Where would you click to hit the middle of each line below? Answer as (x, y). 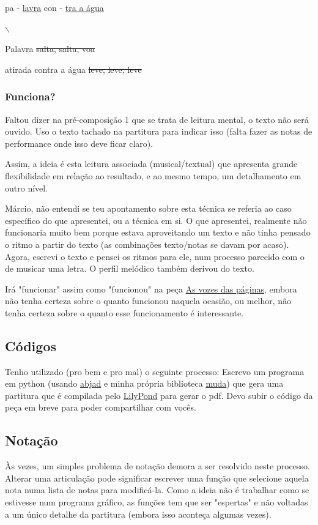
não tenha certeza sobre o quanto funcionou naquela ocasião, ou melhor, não (148, 301)
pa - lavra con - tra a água (54, 7)
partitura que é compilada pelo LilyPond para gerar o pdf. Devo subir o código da (159, 395)
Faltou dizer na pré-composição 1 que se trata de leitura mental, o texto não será (157, 119)
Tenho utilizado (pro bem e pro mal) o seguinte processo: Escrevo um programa (155, 371)
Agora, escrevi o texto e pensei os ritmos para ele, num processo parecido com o (155, 256)
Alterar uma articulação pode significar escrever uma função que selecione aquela (157, 478)
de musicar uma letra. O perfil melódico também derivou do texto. (130, 268)
